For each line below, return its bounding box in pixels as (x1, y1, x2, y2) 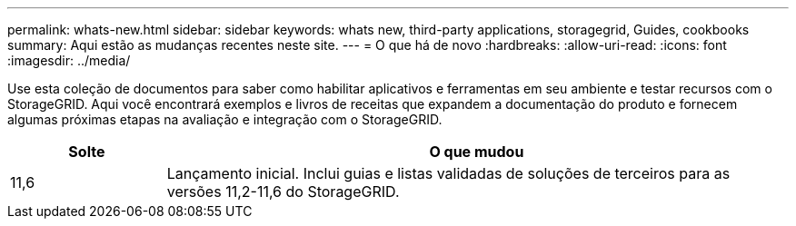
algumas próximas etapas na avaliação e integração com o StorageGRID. (7, 112, 443, 127)
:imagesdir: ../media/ (7, 53, 131, 68)
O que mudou (429, 142, 524, 161)
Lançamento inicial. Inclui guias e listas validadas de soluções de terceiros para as (166, 164, 731, 182)
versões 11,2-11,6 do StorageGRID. (166, 182, 400, 201)
